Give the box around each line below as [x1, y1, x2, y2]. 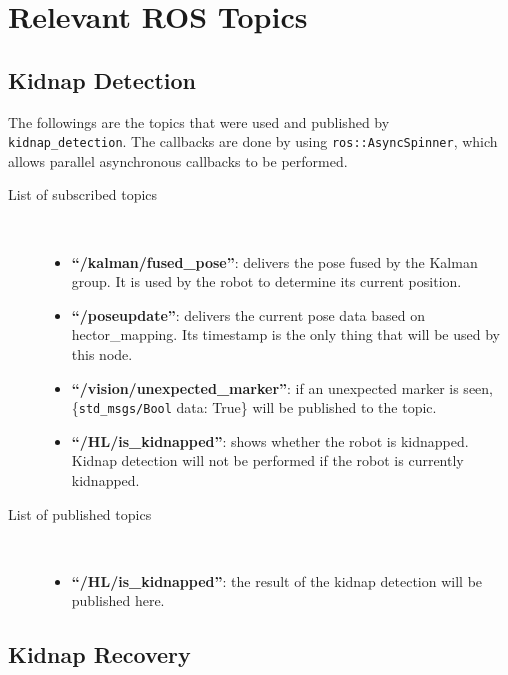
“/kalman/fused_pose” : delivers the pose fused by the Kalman [71, 251, 478, 272]
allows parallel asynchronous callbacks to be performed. [8, 150, 348, 171]
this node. [71, 343, 133, 364]
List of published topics [8, 503, 152, 524]
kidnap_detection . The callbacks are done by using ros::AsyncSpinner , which [8, 131, 498, 152]
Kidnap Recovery [8, 639, 191, 670]
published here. [71, 590, 165, 611]
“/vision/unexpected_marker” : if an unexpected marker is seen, [71, 377, 493, 398]
